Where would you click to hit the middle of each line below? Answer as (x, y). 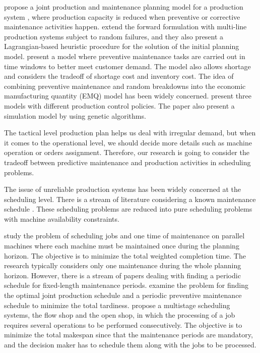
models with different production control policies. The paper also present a (119, 105)
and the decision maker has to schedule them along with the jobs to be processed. (130, 344)
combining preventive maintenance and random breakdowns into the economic (125, 86)
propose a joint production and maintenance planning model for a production (124, 7)
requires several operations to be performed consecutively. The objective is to (123, 324)
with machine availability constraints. (62, 218)
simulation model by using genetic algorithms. (75, 115)
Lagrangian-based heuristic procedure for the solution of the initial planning (122, 46)
